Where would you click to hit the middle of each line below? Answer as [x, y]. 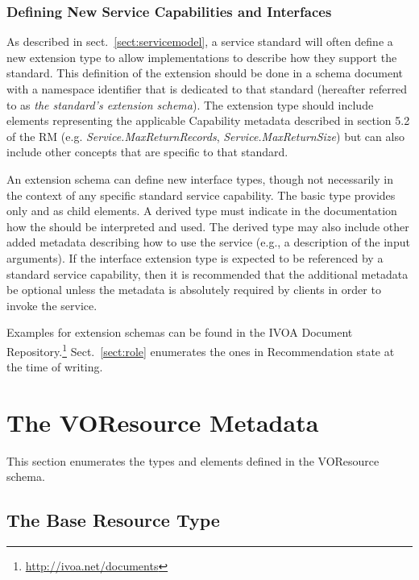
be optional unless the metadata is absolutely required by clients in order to [194, 290]
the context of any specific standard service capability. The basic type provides [201, 195]
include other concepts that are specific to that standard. [147, 152]
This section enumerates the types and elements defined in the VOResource [193, 460]
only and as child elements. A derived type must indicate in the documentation [202, 211]
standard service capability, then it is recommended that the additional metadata [207, 273]
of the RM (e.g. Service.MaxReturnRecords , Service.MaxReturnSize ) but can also [205, 136]
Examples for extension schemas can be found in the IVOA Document [180, 332]
